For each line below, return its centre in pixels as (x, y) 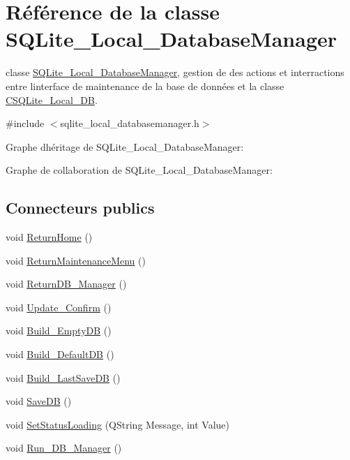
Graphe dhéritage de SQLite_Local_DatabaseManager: (125, 146)
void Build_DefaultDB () (60, 354)
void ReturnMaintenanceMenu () (76, 260)
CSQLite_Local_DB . (52, 99)
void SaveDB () (39, 401)
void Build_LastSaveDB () (63, 377)
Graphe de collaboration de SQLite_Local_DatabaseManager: (139, 170)
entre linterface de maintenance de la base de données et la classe (145, 86)
